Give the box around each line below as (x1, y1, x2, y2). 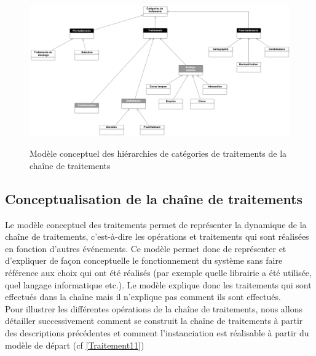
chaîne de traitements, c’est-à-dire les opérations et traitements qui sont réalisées (5, 230, 309, 243)
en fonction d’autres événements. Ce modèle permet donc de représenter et (5, 242, 286, 255)
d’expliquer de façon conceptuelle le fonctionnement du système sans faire (5, 254, 283, 267)
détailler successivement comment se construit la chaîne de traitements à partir (5, 314, 303, 327)
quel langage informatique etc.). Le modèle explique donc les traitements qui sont (5, 278, 312, 291)
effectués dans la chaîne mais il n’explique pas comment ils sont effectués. (5, 290, 281, 303)
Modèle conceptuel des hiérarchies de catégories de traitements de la (30, 147, 287, 160)
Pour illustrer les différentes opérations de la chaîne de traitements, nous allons (5, 302, 302, 315)
